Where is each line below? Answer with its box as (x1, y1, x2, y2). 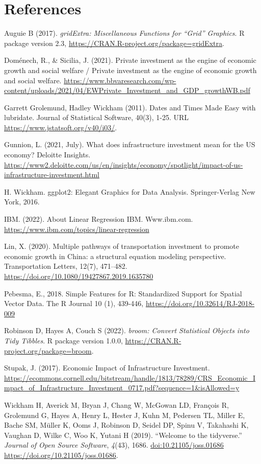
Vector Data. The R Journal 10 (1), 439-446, (4, 298, 144, 309)
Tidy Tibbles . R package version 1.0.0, (4, 335, 123, 345)
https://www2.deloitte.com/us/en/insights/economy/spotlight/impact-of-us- (4, 159, 243, 170)
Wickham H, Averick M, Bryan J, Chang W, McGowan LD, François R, (4, 399, 229, 410)
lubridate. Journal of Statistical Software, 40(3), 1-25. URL (4, 112, 189, 123)
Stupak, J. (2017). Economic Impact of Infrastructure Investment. (4, 362, 210, 373)
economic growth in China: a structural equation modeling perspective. (4, 250, 226, 261)
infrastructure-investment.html (4, 169, 99, 180)
